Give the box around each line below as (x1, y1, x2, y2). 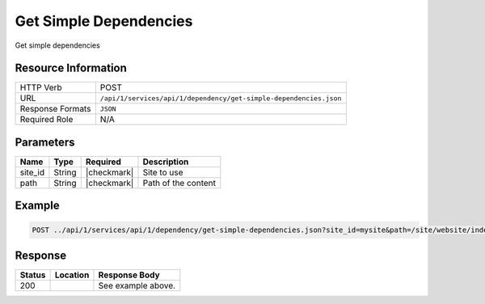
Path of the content (142, 177, 216, 188)
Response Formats (19, 103, 91, 115)
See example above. (98, 280, 176, 291)
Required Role (19, 114, 74, 125)
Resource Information (15, 61, 127, 75)
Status (19, 269, 46, 281)
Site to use (142, 167, 183, 178)
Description (142, 156, 189, 167)
